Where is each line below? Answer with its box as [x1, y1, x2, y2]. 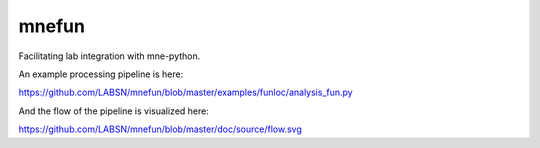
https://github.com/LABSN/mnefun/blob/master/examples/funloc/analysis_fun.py [18, 86, 354, 99]
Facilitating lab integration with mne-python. [18, 50, 201, 62]
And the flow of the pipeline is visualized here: [18, 105, 209, 117]
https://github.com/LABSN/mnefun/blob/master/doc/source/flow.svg [18, 123, 302, 135]
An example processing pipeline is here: [18, 68, 184, 80]
